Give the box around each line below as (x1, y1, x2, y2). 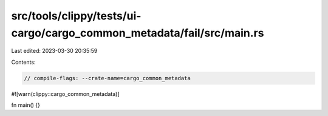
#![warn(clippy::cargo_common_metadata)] (11, 90, 120, 97)
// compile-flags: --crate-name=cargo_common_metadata (24, 75, 191, 81)
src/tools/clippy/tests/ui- (11, 9, 142, 22)
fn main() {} (11, 101, 41, 109)
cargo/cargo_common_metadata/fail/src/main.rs (11, 26, 264, 39)
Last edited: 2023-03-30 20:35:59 (11, 47, 98, 55)
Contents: (11, 58, 36, 66)
